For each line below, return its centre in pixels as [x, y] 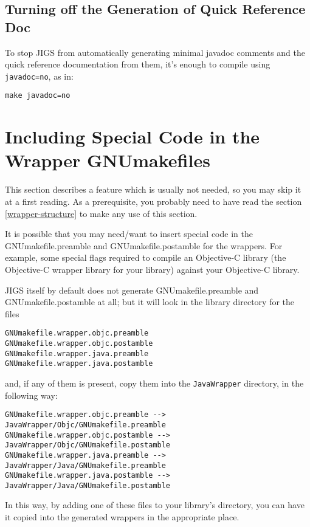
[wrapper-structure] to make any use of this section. [101, 213]
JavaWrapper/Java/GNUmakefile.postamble [88, 485]
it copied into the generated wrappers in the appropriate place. [122, 517]
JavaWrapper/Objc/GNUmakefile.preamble [85, 425]
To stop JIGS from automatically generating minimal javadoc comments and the [155, 52]
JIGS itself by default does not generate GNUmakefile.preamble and [132, 290]
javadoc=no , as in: [39, 76]
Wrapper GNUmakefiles [108, 160]
